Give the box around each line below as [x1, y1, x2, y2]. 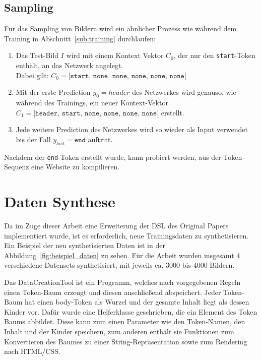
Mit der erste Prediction [16, 87, 91, 97]
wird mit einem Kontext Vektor [66, 50, 164, 61]
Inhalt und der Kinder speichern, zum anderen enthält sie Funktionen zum [4, 326, 234, 336]
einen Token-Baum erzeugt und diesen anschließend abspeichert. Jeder [4, 286, 221, 297]
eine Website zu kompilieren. [31, 161, 120, 172]
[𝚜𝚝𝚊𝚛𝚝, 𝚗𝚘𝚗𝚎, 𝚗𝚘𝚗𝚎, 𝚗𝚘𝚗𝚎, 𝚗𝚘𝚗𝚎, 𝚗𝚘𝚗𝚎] [68, 72, 186, 80]
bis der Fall [16, 134, 51, 144]
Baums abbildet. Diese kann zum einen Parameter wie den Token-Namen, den [4, 316, 245, 327]
